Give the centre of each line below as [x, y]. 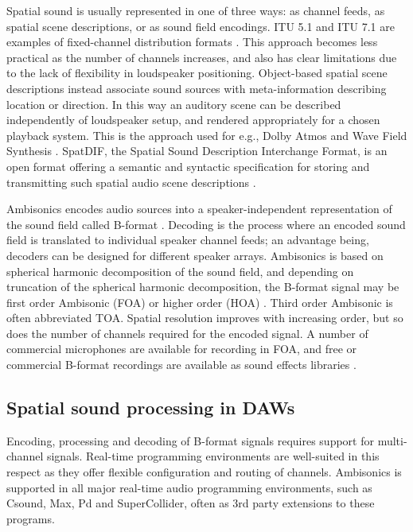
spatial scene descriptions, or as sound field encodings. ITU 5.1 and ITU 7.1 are [201, 26]
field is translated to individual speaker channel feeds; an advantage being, [188, 240]
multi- [392, 440]
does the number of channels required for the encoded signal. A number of [187, 333]
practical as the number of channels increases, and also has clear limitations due [202, 57]
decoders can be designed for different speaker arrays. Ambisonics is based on [195, 255]
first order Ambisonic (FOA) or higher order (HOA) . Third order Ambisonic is [200, 302]
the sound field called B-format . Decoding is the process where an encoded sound [206, 224]
